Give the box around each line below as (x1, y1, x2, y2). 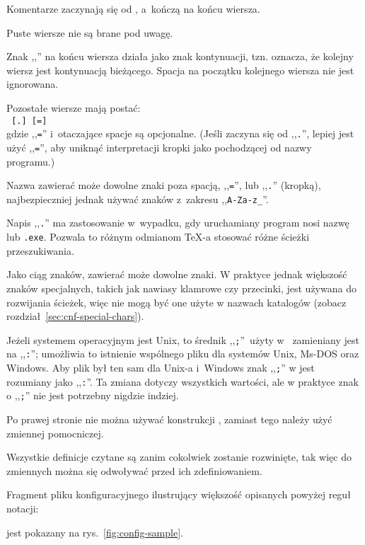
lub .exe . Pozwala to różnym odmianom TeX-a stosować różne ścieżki (6, 229, 310, 244)
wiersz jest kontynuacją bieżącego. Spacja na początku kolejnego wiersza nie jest (6, 62, 354, 77)
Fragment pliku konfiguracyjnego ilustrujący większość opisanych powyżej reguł (6, 487, 351, 502)
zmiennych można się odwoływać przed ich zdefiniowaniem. (6, 463, 262, 478)
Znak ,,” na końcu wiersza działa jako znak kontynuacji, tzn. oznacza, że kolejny (6, 49, 354, 64)
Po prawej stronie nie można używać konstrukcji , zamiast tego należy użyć (6, 412, 332, 426)
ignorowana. (6, 76, 59, 91)
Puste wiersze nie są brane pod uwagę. (6, 25, 173, 40)
